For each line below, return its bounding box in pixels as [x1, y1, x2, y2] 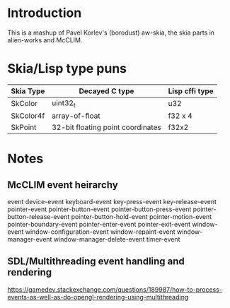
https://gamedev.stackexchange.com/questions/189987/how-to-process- [7, 285, 223, 294]
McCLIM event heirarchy [7, 179, 118, 191]
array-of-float [52, 111, 100, 121]
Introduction [7, 5, 82, 21]
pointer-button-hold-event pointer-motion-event [71, 213, 212, 221]
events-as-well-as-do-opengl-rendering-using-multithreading [7, 292, 189, 301]
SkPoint [11, 122, 37, 132]
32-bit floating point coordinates [52, 122, 161, 132]
